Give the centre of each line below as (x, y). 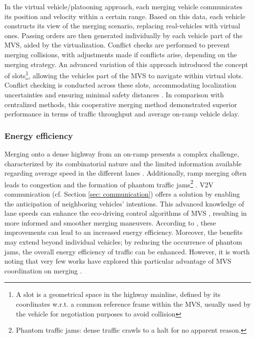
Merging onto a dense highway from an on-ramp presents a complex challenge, (122, 154)
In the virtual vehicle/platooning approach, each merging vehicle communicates (124, 6)
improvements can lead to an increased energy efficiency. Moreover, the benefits (124, 232)
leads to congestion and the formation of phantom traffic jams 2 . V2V (109, 183)
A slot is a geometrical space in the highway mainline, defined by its (118, 294)
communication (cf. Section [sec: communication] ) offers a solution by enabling (122, 194)
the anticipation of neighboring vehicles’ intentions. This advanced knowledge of (124, 203)
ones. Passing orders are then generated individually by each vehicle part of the (124, 35)
